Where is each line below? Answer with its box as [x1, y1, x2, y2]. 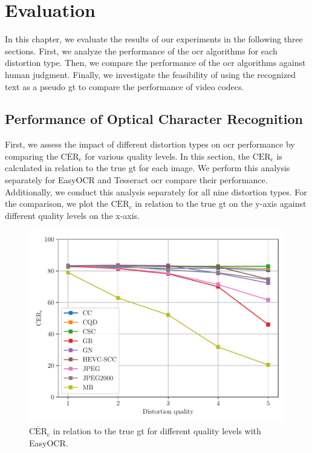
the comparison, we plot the [5, 197, 108, 210]
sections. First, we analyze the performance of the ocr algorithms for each [5, 44, 278, 57]
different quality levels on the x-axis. [5, 209, 140, 221]
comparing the [5, 149, 58, 162]
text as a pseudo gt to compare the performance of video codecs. [5, 80, 244, 93]
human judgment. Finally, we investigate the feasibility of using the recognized [5, 68, 296, 80]
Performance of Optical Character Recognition [5, 109, 303, 128]
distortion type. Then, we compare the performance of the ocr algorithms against [5, 56, 306, 69]
